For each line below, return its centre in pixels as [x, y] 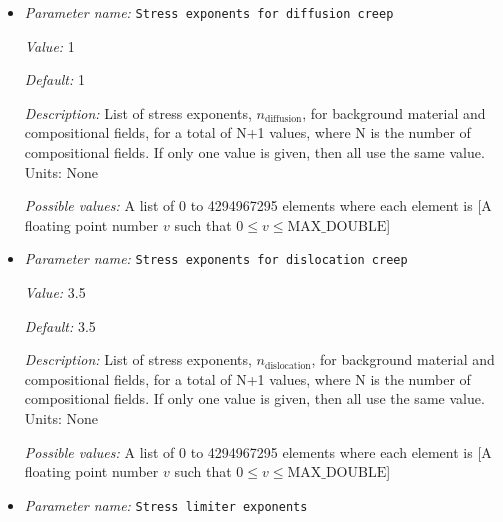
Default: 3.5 [60, 325]
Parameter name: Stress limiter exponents [166, 504]
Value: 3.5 [55, 292]
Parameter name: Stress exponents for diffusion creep [209, 12]
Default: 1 [54, 79]
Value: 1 [49, 45]
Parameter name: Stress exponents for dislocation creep [216, 258]
